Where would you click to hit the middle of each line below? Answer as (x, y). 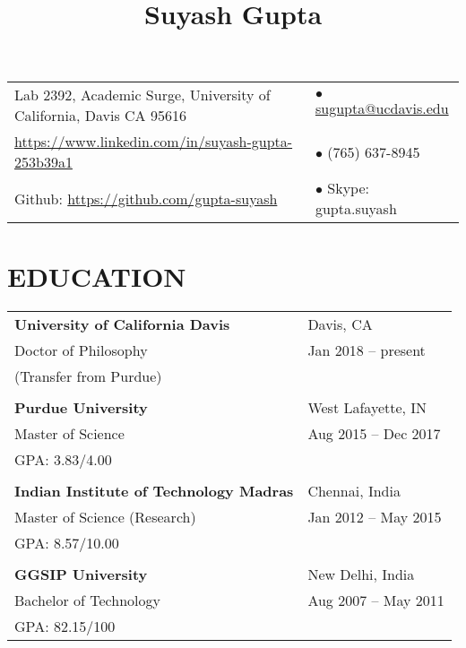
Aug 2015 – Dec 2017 (374, 433)
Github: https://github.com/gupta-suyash (146, 198)
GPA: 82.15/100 (65, 626)
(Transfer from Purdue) (88, 376)
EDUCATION (97, 276)
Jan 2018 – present (367, 350)
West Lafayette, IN (367, 407)
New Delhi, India (361, 574)
